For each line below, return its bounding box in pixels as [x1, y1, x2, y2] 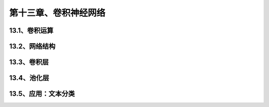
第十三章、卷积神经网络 [9, 7, 106, 18]
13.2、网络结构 [9, 42, 56, 51]
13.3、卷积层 [9, 58, 49, 66]
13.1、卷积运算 [9, 26, 54, 35]
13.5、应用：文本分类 [9, 90, 75, 98]
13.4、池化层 [9, 74, 49, 82]
